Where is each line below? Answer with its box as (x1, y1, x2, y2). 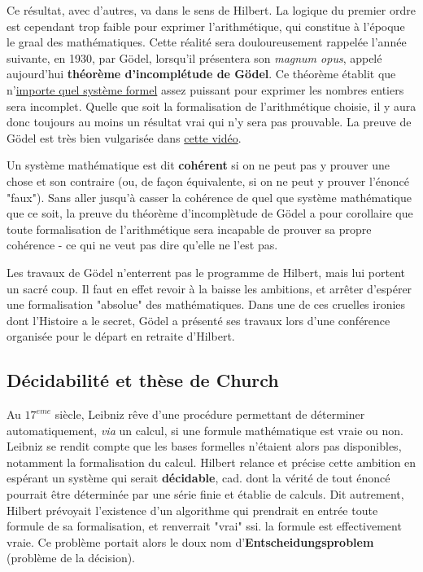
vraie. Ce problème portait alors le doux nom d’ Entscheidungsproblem (7, 533, 374, 550)
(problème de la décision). (7, 549, 136, 566)
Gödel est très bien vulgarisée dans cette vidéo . (7, 129, 242, 146)
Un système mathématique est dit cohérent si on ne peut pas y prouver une (7, 156, 390, 174)
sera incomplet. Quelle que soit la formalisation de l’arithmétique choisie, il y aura (7, 97, 416, 114)
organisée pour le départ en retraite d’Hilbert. (7, 328, 235, 345)
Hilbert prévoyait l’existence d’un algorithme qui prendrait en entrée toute (7, 501, 378, 518)
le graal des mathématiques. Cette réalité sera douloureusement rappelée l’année (7, 33, 407, 51)
